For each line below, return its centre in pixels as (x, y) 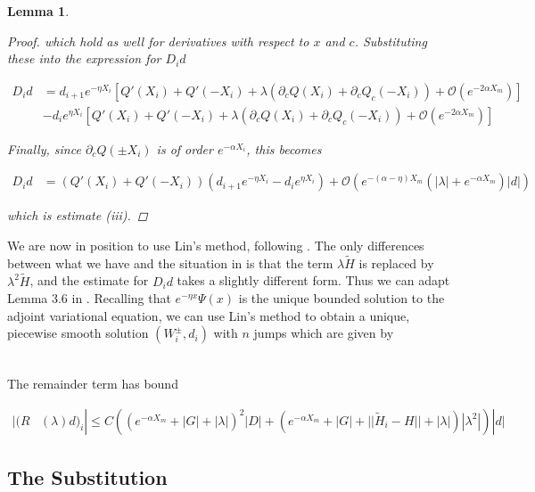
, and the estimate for (89, 280)
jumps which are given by (324, 333)
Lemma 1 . (38, 11)
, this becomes (284, 148)
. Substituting (391, 41)
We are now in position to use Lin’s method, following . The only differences (216, 246)
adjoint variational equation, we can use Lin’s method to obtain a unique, (209, 315)
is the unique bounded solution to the (342, 298)
